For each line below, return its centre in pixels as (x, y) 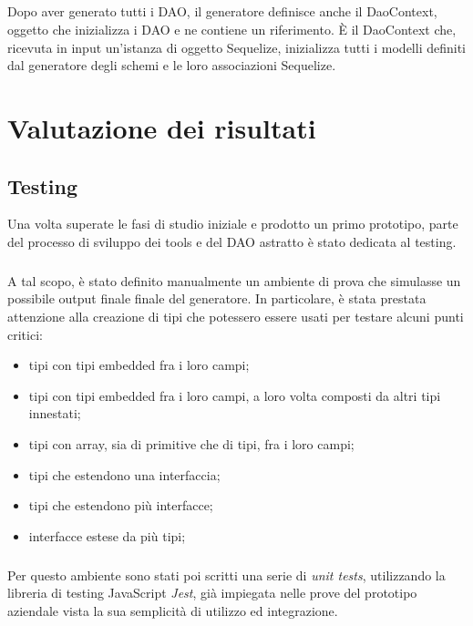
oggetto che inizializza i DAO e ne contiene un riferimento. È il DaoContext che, (232, 29)
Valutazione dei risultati (162, 127)
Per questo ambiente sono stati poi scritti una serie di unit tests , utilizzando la (226, 575)
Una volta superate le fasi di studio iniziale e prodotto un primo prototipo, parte (233, 224)
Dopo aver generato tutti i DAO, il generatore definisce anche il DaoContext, (222, 11)
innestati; (55, 413)
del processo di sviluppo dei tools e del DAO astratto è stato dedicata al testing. (232, 241)
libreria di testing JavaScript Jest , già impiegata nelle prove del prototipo (212, 593)
